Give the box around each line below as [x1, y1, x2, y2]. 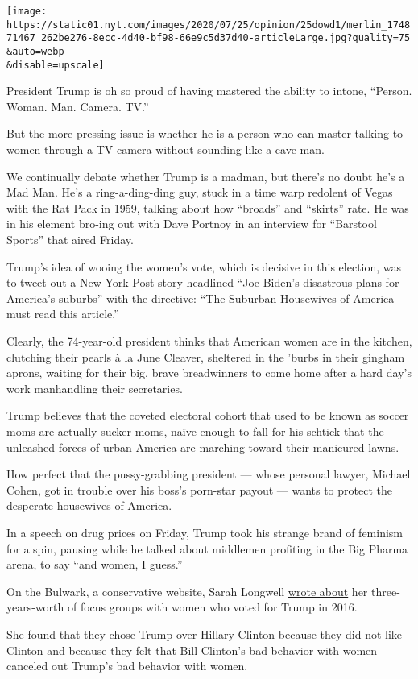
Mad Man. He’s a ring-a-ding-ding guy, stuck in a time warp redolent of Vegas [6, 184, 393, 201]
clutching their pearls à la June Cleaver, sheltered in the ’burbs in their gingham [6, 348, 405, 365]
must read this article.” [6, 305, 119, 322]
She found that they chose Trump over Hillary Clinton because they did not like [6, 625, 403, 642]
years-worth [6, 598, 64, 615]
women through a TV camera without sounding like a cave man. [6, 141, 325, 158]
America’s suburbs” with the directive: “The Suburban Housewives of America [6, 289, 395, 306]
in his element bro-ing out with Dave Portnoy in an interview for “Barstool [6, 215, 377, 232]
